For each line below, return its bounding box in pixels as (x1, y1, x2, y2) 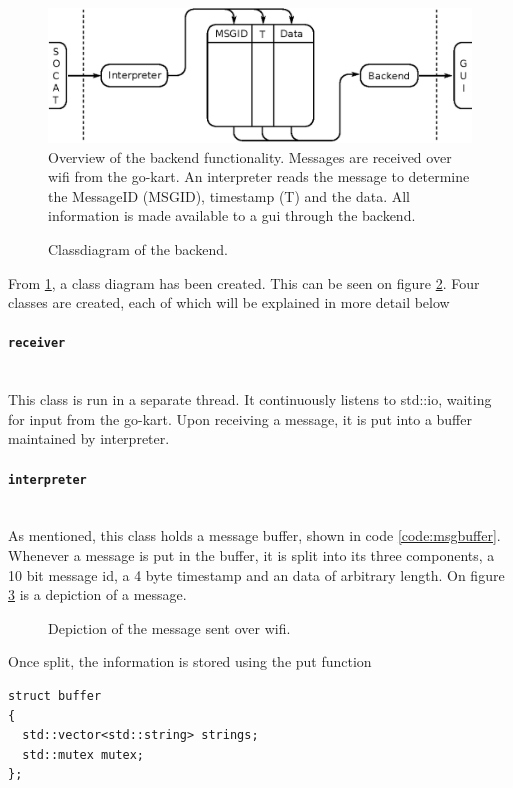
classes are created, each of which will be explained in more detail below (8, 292, 450, 313)
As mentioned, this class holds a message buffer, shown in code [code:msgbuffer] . (8, 525, 501, 546)
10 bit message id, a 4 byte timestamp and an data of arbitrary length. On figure (8, 564, 505, 585)
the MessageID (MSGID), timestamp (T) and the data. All (48, 185, 410, 206)
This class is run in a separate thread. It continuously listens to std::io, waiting (8, 389, 492, 410)
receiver (8, 336, 66, 351)
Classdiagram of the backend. (48, 238, 228, 259)
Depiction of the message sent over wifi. (48, 617, 291, 638)
